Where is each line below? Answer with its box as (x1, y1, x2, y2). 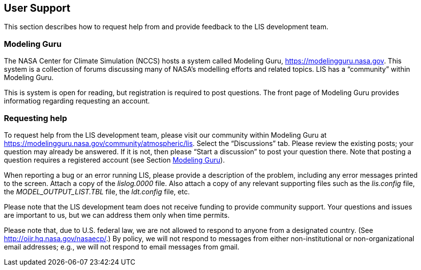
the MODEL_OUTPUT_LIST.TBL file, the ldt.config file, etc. (4, 187, 190, 196)
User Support (4, 2, 70, 14)
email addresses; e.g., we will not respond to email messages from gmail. (4, 242, 240, 251)
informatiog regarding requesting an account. (4, 97, 150, 105)
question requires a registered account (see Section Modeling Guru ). (4, 155, 225, 164)
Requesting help (4, 113, 67, 123)
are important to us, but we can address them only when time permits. (4, 210, 230, 219)
